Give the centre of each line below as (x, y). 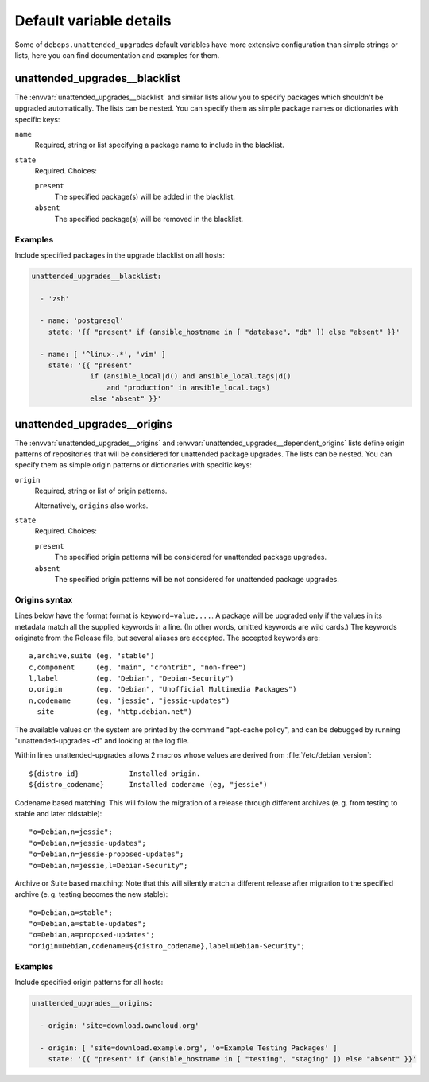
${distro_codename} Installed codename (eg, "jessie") (148, 785)
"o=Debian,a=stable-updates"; (88, 924)
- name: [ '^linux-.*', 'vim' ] (103, 354)
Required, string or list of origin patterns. (101, 491)
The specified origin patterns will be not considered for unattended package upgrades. (197, 579)
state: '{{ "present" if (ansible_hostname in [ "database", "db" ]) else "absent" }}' (224, 332)
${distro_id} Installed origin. (115, 774)
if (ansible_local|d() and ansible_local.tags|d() (191, 376)
